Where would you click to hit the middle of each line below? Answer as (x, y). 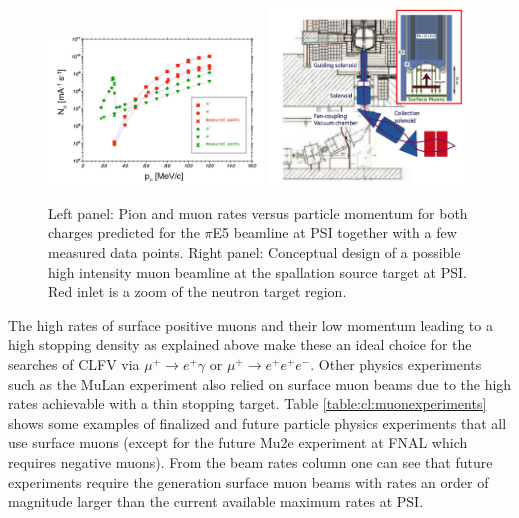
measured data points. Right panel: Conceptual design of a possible (254, 251)
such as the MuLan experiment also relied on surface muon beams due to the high (260, 383)
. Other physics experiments (396, 363)
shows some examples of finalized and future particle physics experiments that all (257, 422)
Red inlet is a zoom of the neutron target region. (197, 291)
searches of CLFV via (74, 363)
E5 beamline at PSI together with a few (334, 232)
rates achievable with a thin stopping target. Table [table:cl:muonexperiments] (247, 403)
